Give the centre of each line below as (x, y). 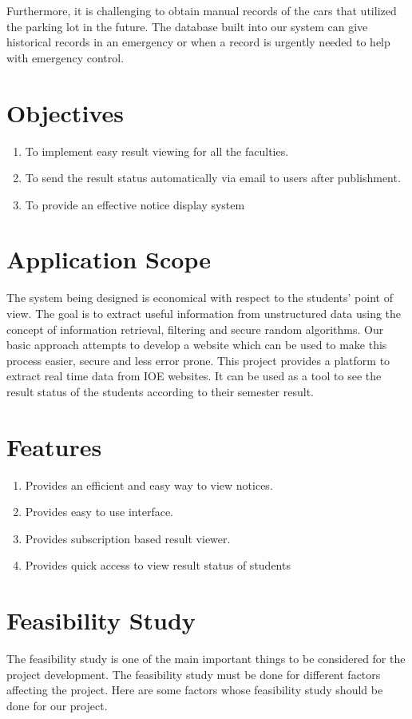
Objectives (65, 112)
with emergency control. (65, 57)
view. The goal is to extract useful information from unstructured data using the (204, 313)
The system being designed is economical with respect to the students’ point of (200, 298)
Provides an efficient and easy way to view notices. (149, 485)
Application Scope (109, 259)
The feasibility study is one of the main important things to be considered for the (206, 659)
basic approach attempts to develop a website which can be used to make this (197, 345)
